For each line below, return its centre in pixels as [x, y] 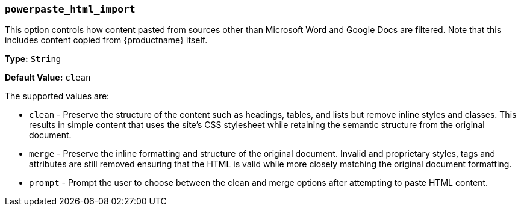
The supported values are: [57, 96]
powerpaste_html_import [70, 9]
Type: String [33, 59]
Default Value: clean [48, 78]
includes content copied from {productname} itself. [106, 40]
